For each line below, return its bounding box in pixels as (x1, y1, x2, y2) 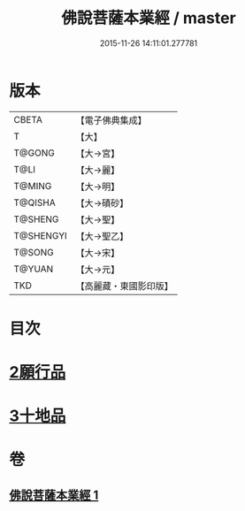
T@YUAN (13, 263, 54, 275)
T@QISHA (13, 196, 56, 209)
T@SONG (13, 246, 55, 258)
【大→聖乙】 (75, 230, 129, 242)
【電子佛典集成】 (75, 114, 148, 126)
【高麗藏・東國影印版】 (75, 279, 174, 292)
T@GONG (13, 147, 55, 159)
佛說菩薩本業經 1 (9, 487, 99, 502)
